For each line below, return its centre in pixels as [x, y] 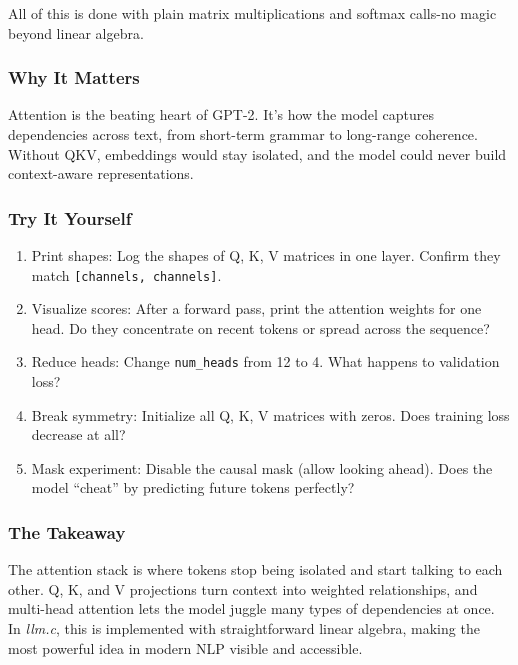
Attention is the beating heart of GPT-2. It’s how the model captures [221, 114]
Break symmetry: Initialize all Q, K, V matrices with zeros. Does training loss [270, 414]
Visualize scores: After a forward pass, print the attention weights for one [256, 308]
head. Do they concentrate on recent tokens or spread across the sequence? [260, 327]
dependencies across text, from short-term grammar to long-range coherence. [243, 134]
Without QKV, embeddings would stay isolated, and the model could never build [257, 153]
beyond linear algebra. [76, 32]
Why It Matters [74, 77]
